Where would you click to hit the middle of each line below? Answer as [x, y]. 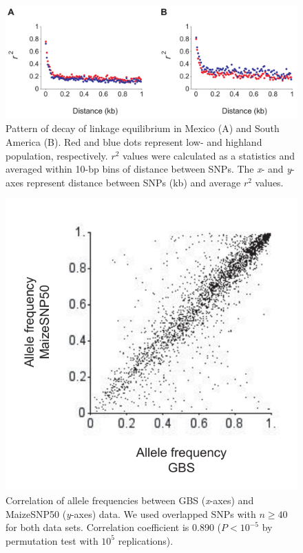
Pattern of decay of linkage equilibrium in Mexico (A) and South [143, 128]
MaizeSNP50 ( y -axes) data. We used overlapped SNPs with [131, 513]
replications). [146, 540]
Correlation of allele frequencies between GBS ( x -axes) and [130, 500]
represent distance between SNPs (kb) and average [134, 182]
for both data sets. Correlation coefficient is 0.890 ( [113, 527]
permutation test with [52, 540]
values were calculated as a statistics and [209, 155]
